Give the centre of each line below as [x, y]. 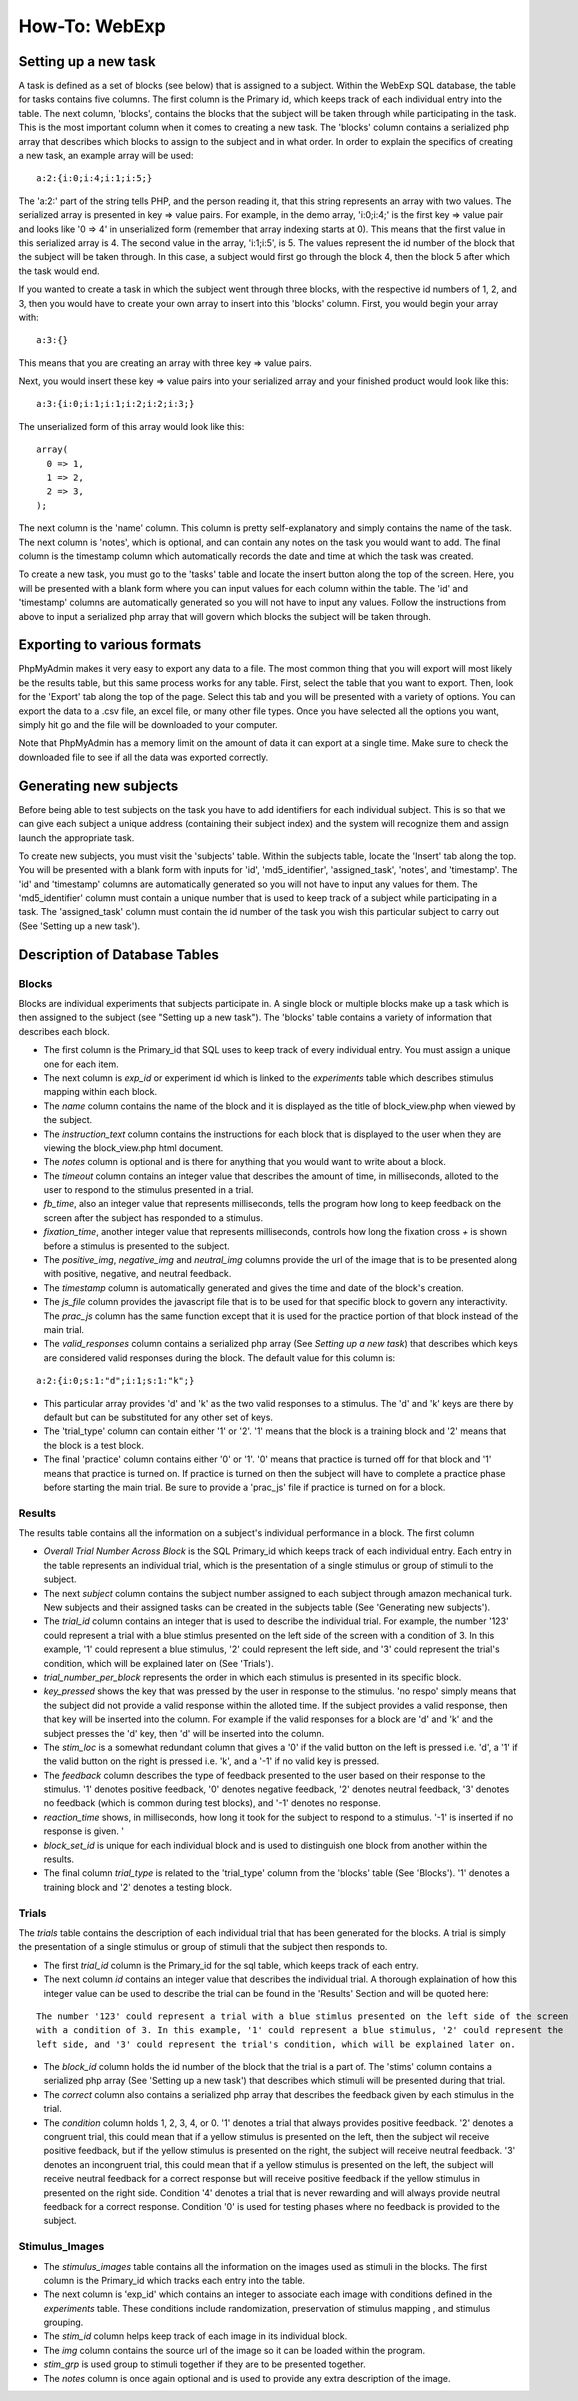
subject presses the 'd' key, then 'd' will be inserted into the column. [184, 1733]
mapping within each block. [100, 1092]
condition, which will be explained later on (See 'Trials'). [158, 1663]
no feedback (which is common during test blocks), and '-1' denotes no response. [212, 1803]
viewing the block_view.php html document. [133, 1147]
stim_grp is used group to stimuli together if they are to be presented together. [204, 2364]
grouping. [63, 2322]
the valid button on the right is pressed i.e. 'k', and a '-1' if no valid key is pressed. [211, 1761]
